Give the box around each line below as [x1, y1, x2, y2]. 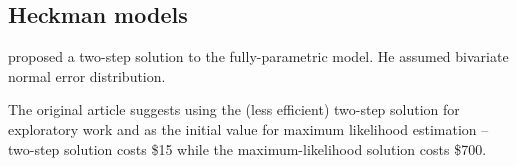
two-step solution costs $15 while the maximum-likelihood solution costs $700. [8, 138, 487, 159]
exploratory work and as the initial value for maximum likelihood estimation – [8, 118, 489, 139]
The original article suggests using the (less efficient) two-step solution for [8, 99, 460, 120]
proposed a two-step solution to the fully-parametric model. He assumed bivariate [8, 46, 509, 67]
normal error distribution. [8, 65, 166, 86]
